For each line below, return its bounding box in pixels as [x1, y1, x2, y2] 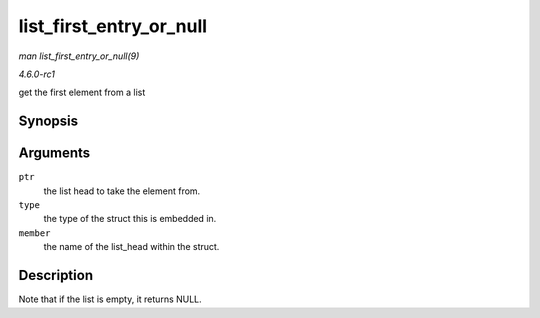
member [18, 227, 51, 239]
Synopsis [18, 113, 79, 130]
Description [18, 267, 94, 284]
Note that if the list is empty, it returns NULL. [18, 293, 202, 305]
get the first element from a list [18, 86, 146, 99]
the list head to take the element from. [43, 185, 201, 197]
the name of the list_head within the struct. [43, 241, 220, 253]
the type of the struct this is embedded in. [43, 213, 217, 225]
